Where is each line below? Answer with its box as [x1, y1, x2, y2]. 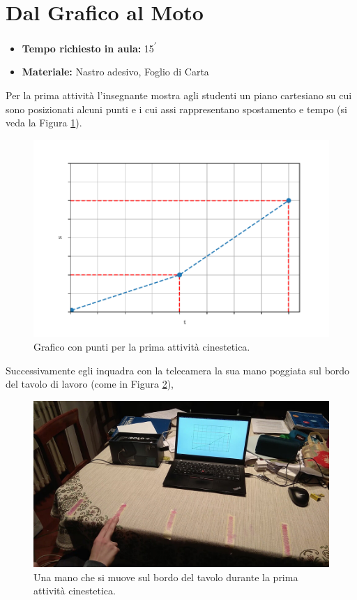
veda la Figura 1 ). [6, 115, 82, 130]
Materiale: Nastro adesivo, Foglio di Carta [22, 64, 209, 79]
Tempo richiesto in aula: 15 [22, 41, 154, 55]
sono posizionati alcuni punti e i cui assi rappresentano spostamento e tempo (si [6, 101, 347, 116]
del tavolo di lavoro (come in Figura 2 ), [6, 376, 174, 391]
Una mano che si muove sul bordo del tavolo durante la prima [33, 569, 298, 584]
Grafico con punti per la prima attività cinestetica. [33, 339, 250, 353]
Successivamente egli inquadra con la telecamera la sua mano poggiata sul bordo [6, 363, 350, 377]
